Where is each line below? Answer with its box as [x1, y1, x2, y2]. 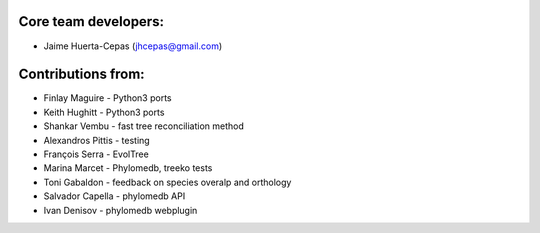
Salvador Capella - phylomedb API [43, 190, 186, 202]
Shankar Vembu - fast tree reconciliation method [43, 120, 245, 132]
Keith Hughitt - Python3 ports [43, 106, 165, 118]
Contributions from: [18, 66, 145, 83]
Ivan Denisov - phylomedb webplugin [43, 204, 198, 216]
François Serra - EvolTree [43, 148, 149, 160]
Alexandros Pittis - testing [43, 134, 150, 146]
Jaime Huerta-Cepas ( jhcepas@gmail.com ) [43, 40, 223, 52]
